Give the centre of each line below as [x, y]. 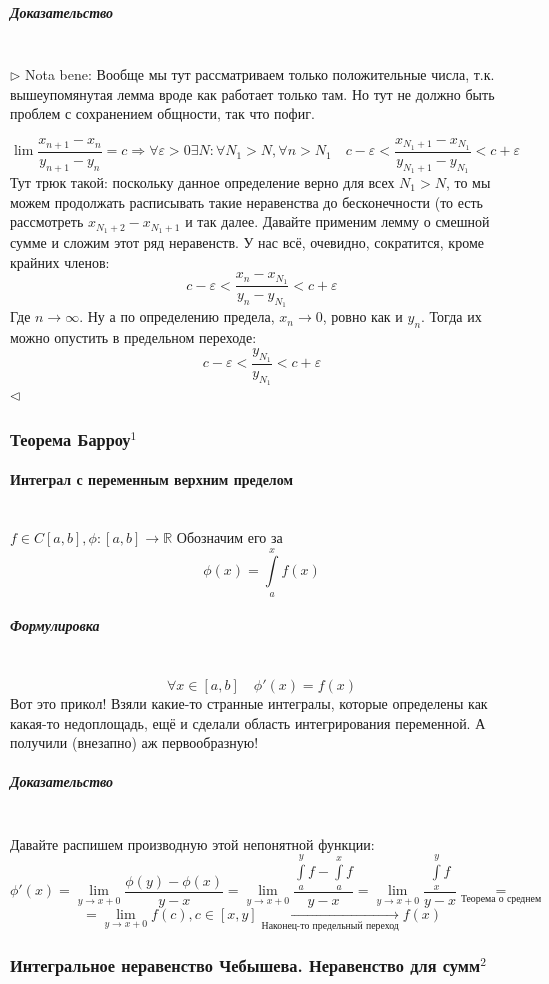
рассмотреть [47, 221]
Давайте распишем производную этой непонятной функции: [192, 843]
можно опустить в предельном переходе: [133, 337]
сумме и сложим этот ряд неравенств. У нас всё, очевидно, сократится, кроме [247, 242]
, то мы [468, 182]
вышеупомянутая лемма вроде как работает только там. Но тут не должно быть [252, 93]
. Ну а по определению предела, [177, 316]
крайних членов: [60, 261]
